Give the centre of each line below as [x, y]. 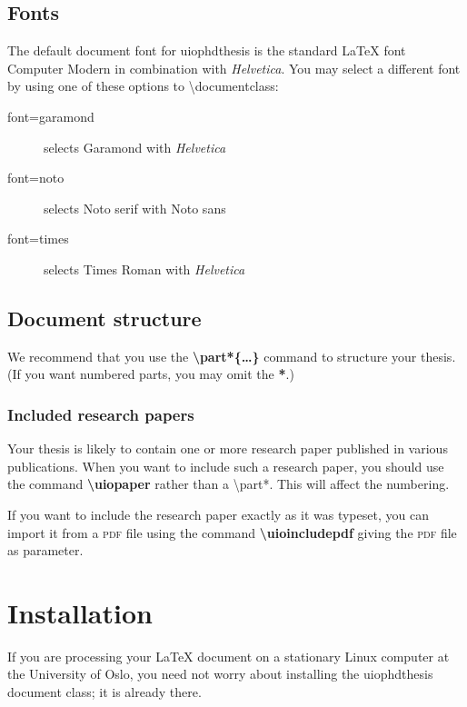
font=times [38, 239]
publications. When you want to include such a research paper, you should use [226, 466]
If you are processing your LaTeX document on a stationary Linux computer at [229, 656]
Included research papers [101, 414]
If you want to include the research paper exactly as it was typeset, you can [218, 514]
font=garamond [51, 116]
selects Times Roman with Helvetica [144, 269]
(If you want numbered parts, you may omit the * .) [151, 374]
